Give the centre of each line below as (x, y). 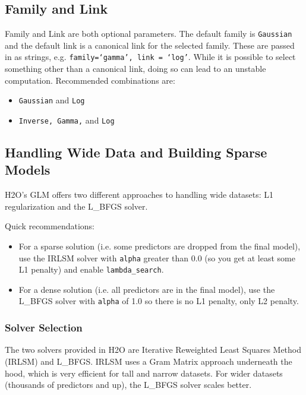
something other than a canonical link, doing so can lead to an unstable (135, 69)
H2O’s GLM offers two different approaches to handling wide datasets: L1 (139, 195)
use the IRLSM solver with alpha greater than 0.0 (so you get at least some (157, 257)
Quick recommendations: (50, 226)
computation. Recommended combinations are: (90, 80)
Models (28, 170)
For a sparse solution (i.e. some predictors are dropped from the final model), (160, 246)
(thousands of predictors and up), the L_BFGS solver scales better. (128, 385)
